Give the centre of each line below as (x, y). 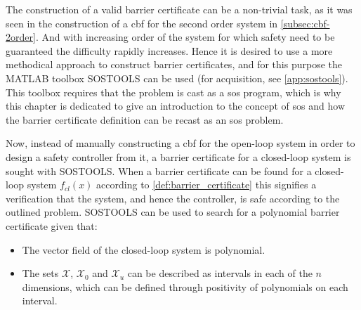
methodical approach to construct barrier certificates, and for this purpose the (174, 64)
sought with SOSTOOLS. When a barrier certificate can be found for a (159, 170)
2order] (21, 37)
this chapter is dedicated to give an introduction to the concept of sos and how (176, 106)
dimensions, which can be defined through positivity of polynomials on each (185, 286)
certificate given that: (52, 225)
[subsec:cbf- (305, 23)
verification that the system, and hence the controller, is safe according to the (173, 198)
